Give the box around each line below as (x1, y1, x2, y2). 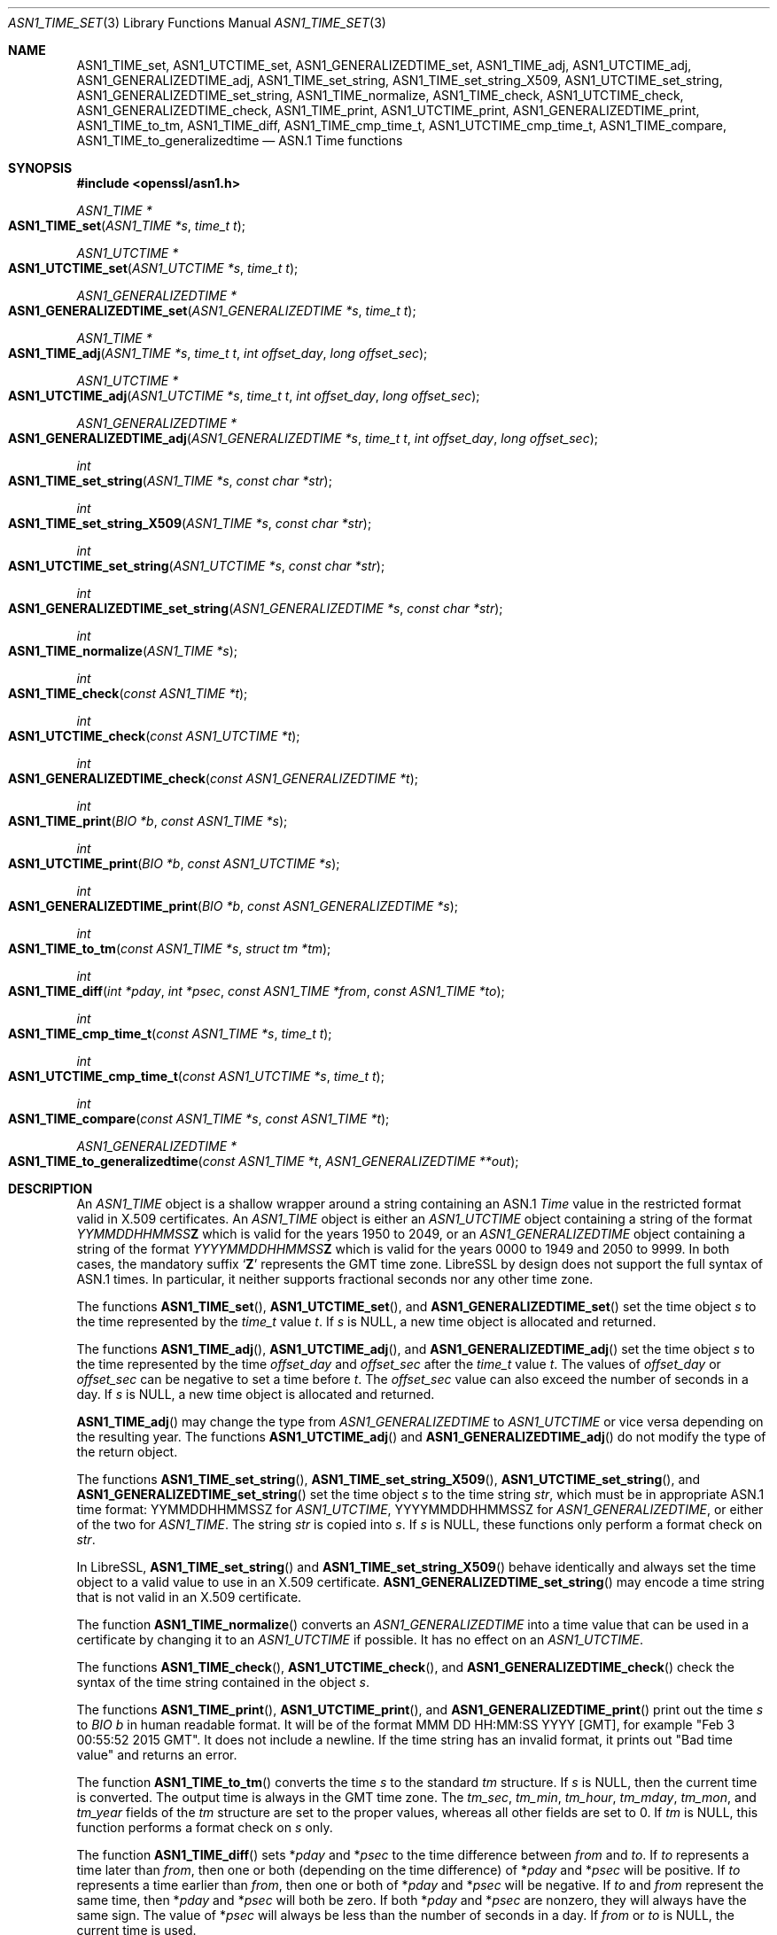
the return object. (76, 1444, 178, 1459)
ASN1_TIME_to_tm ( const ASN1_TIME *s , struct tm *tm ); (8, 941, 331, 956)
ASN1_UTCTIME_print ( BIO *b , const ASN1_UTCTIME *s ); (8, 856, 340, 871)
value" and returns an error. (76, 1747, 237, 1762)
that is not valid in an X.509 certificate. (76, 1589, 302, 1605)
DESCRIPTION (8, 1181, 93, 1196)
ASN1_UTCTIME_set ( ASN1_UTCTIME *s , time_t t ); (8, 260, 299, 276)
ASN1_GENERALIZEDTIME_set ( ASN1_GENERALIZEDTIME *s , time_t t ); (8, 303, 416, 318)
